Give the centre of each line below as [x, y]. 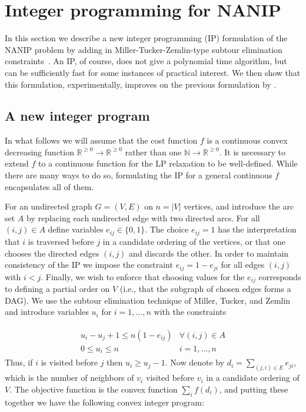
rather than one [153, 152]
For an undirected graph [49, 206]
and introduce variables [47, 312]
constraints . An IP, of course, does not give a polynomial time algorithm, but [146, 61]
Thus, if [19, 362]
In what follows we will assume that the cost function [101, 140]
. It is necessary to [252, 152]
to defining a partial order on [57, 288]
